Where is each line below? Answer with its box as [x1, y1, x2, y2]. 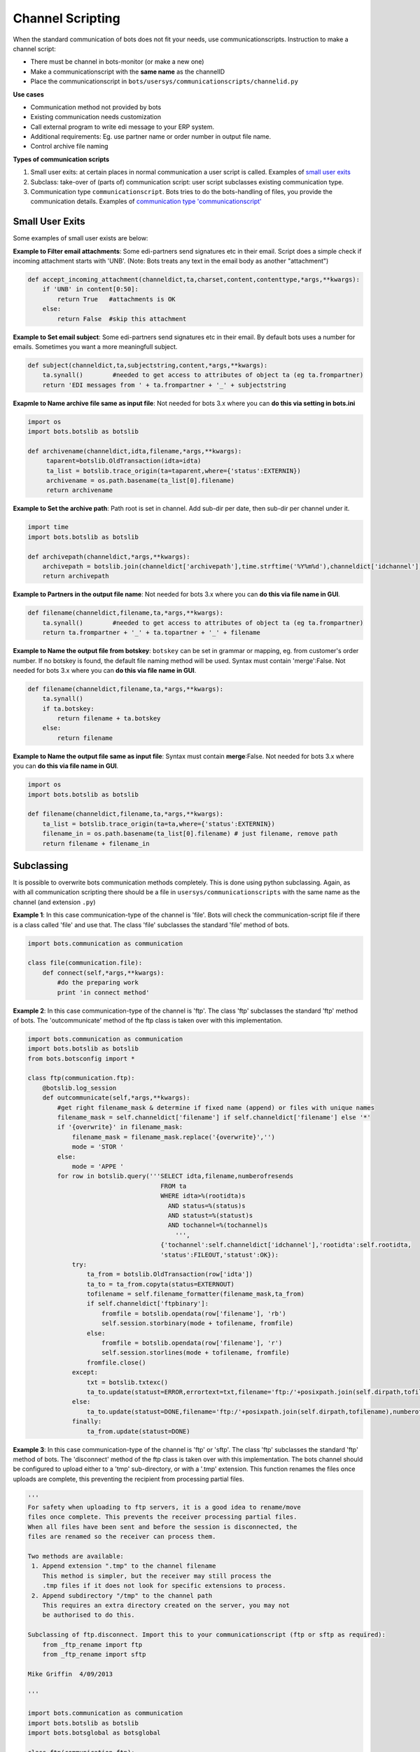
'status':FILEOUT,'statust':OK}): [160, 1251, 279, 1259]
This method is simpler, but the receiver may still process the [42, 1572, 272, 1580]
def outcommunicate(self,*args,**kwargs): [42, 1094, 190, 1102]
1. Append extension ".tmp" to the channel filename [31, 1562, 216, 1570]
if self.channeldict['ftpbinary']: [86, 1300, 209, 1308]
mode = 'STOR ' [71, 1143, 124, 1151]
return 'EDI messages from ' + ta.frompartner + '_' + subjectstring [42, 381, 286, 389]
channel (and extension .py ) [13, 898, 96, 906]
